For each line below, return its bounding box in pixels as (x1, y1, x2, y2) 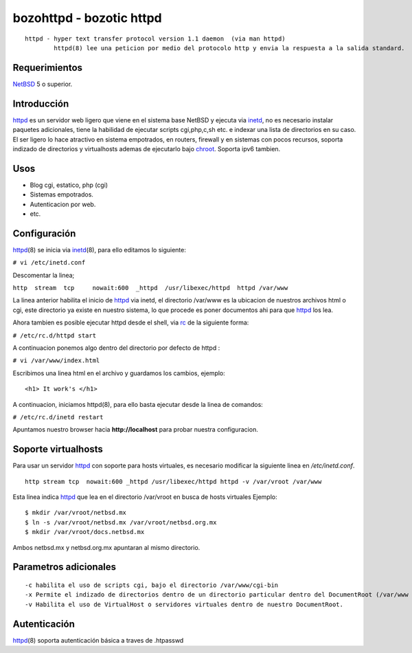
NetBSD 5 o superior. (12, 80, 73, 88)
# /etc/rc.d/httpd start (12, 331, 96, 340)
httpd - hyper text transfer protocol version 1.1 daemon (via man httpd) (25, 34, 286, 43)
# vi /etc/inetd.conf (12, 258, 86, 267)
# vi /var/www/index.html (12, 357, 100, 364)
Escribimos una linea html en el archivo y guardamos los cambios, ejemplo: (12, 368, 226, 377)
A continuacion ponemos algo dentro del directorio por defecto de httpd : (12, 344, 220, 352)
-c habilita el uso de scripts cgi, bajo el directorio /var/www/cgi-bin (25, 582, 279, 589)
